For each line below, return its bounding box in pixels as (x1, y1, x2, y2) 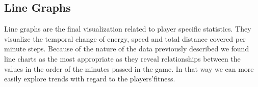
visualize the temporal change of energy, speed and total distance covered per (4, 33, 246, 44)
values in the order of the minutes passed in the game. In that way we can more (4, 63, 254, 74)
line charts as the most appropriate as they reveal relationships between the (4, 53, 241, 64)
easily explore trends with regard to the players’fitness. (4, 73, 175, 84)
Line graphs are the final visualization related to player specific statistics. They (4, 23, 251, 34)
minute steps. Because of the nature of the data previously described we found (4, 43, 249, 54)
